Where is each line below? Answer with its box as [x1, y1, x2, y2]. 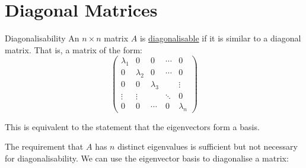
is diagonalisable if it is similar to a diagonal [139, 32, 301, 44]
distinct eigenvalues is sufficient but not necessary [117, 140, 298, 153]
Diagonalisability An [5, 32, 79, 44]
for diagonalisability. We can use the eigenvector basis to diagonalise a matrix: [5, 151, 289, 164]
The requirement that [5, 140, 84, 153]
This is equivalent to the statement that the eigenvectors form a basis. [5, 120, 260, 133]
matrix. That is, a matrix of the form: [5, 43, 142, 56]
